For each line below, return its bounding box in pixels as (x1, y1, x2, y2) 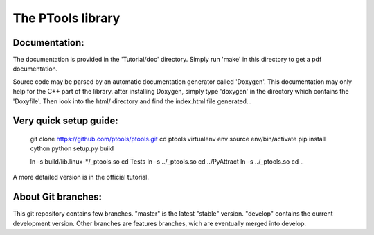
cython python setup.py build (30, 144, 114, 153)
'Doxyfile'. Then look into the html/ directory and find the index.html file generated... (12, 97, 252, 105)
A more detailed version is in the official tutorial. (12, 173, 149, 182)
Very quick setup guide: (12, 115, 118, 127)
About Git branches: (12, 191, 103, 203)
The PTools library (12, 10, 121, 26)
